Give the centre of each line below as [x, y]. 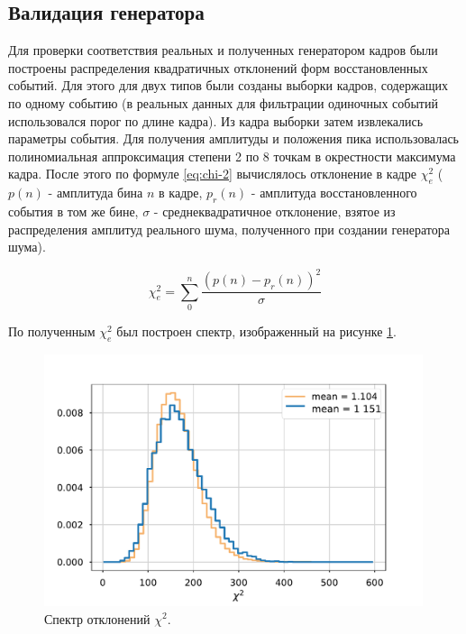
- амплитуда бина [96, 193]
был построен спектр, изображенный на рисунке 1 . [256, 331]
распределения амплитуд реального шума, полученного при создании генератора [229, 229]
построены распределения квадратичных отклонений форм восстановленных [218, 67]
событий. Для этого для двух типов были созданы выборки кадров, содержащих [228, 85]
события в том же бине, [73, 211]
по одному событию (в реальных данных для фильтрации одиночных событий [223, 102]
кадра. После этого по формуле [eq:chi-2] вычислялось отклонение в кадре [212, 174]
